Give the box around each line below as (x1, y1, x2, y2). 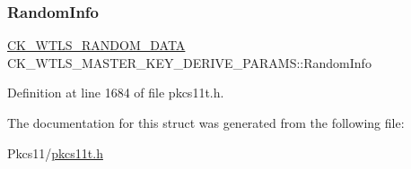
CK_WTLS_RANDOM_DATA (7, 36, 186, 55)
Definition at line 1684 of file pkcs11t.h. (7, 83, 224, 102)
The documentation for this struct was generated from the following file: (7, 114, 405, 131)
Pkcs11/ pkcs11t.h (7, 143, 103, 162)
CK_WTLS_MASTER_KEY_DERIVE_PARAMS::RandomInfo (7, 53, 372, 72)
